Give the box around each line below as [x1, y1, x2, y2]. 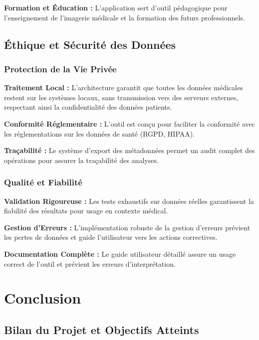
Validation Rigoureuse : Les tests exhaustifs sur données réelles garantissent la [4, 195, 255, 206]
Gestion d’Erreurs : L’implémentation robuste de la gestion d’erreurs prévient [4, 222, 251, 232]
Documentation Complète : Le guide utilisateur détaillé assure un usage [4, 248, 236, 259]
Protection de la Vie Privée [4, 62, 117, 75]
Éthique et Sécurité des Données [4, 36, 176, 52]
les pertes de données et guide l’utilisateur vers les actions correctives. [4, 232, 218, 242]
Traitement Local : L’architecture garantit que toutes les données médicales [4, 82, 243, 93]
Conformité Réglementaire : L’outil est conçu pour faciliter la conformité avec [4, 118, 255, 129]
